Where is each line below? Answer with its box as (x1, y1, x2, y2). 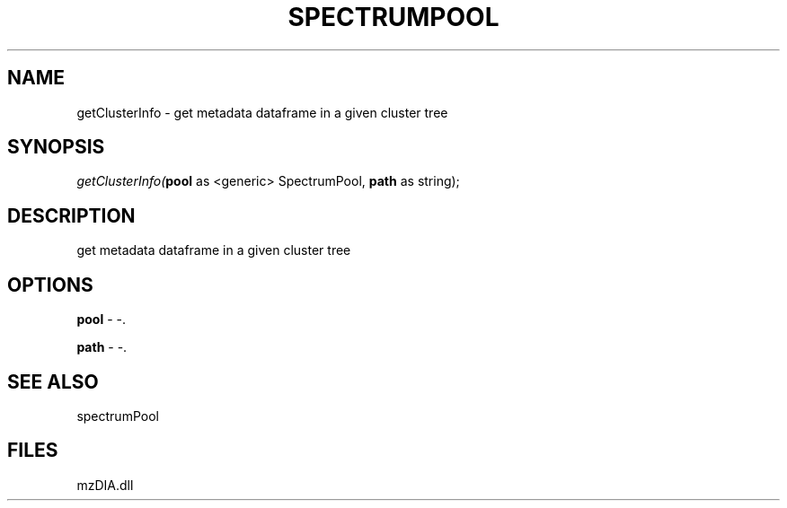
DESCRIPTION (7, 204, 136, 227)
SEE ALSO (7, 370, 99, 393)
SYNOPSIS (7, 136, 105, 159)
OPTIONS (7, 273, 93, 296)
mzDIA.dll (76, 477, 134, 493)
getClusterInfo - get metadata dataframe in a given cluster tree (76, 104, 448, 120)
